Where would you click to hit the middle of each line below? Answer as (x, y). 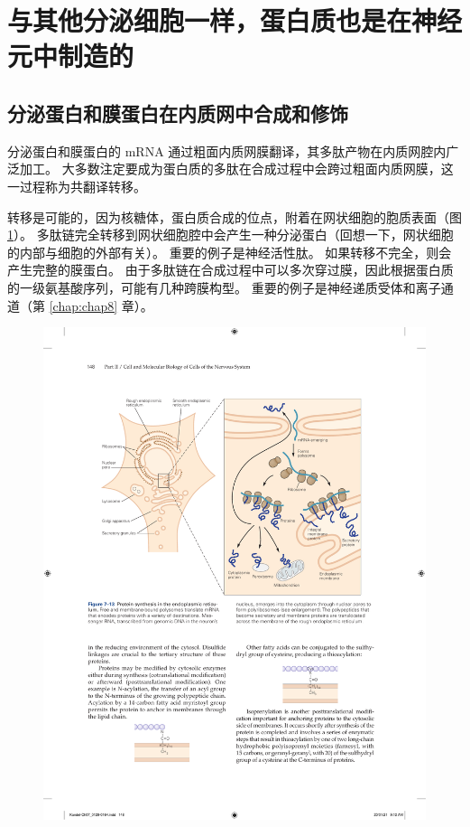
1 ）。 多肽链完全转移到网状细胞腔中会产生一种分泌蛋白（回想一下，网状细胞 (230, 235)
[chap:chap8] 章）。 (101, 305)
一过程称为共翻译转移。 (77, 186)
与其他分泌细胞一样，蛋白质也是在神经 (235, 20)
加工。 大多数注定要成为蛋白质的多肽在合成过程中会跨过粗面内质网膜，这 (236, 169)
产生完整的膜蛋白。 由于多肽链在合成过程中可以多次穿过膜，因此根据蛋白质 (230, 270)
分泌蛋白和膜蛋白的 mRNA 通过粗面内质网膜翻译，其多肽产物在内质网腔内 (227, 150)
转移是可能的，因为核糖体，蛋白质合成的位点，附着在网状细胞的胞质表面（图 (235, 216)
